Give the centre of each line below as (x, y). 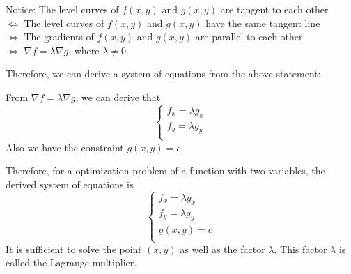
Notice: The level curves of (62, 9)
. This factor (301, 249)
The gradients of (59, 37)
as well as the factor (223, 249)
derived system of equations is (70, 184)
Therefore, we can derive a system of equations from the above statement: (163, 74)
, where (84, 50)
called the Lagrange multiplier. (71, 262)
